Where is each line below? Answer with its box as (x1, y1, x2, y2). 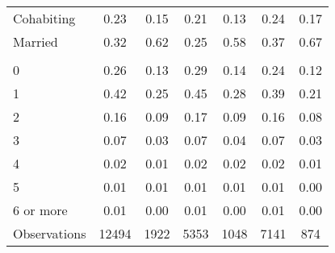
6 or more (13, 201, 68, 219)
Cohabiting (13, 9, 76, 27)
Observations (13, 224, 86, 243)
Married (13, 32, 58, 51)
